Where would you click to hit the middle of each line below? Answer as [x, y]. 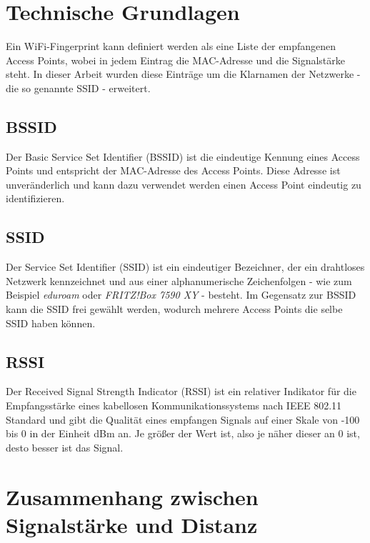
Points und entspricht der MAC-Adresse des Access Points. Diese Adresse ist [173, 170]
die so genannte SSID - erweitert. [78, 88]
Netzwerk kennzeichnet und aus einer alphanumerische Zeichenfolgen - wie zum [179, 280]
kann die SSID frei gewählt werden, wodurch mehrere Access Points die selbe [174, 309]
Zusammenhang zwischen [132, 496]
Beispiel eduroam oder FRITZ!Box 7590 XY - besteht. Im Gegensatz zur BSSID [181, 295]
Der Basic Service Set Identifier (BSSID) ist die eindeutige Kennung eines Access [183, 156]
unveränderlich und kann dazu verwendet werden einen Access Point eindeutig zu [184, 184]
